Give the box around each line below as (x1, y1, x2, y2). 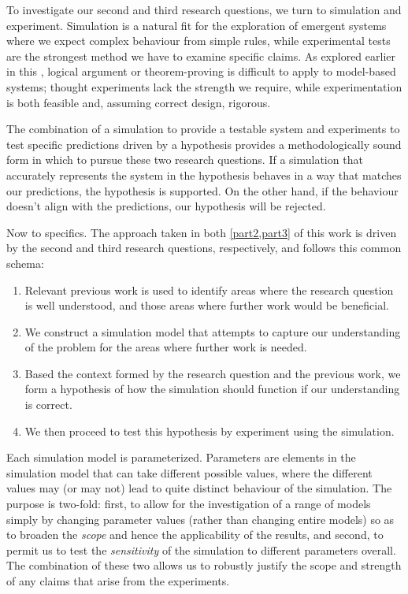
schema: (6, 254, 44, 271)
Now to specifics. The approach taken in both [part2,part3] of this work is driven (6, 224, 397, 240)
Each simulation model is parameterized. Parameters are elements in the (6, 449, 356, 466)
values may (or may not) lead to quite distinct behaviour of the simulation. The (6, 480, 392, 496)
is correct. (24, 396, 72, 413)
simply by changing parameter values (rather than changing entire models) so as (6, 510, 395, 527)
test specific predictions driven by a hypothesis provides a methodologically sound (6, 136, 402, 152)
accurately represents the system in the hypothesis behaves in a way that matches (6, 166, 402, 183)
